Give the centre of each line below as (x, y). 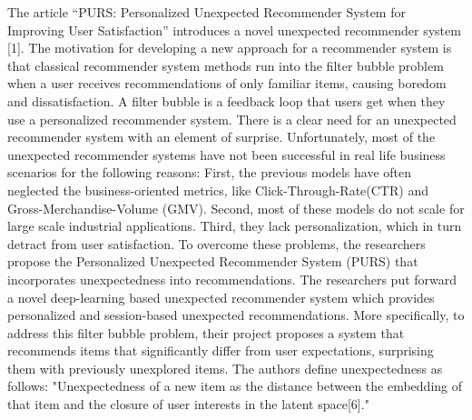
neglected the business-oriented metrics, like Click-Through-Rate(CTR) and (218, 190)
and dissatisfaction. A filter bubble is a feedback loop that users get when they (226, 100)
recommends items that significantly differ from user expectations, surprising (221, 350)
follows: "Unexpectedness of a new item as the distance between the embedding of (235, 386)
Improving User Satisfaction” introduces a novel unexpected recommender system (234, 30)
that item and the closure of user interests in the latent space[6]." (188, 404)
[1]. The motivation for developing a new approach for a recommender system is (230, 48)
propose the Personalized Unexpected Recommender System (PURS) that (213, 261)
